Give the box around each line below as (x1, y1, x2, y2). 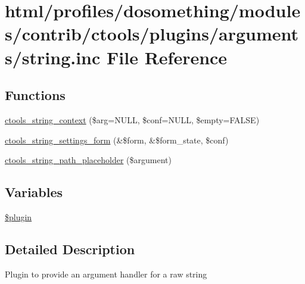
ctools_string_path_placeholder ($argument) (5, 154, 172, 166)
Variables (5, 183, 63, 201)
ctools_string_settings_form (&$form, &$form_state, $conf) (5, 133, 229, 146)
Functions (5, 86, 66, 104)
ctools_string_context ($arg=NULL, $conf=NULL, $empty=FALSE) (5, 113, 260, 126)
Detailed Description (5, 239, 135, 258)
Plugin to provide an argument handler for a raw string (5, 267, 207, 280)
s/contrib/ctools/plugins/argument (5, 21, 299, 46)
